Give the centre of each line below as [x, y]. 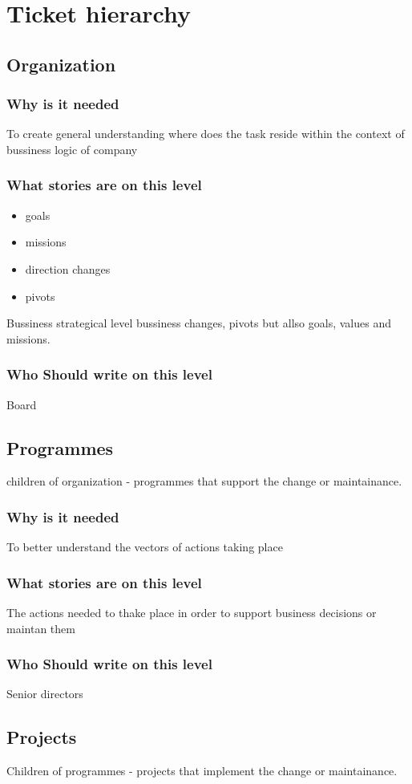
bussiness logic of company [72, 149]
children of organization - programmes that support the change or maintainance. [204, 481]
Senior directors [45, 694]
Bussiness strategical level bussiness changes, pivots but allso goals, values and [199, 323]
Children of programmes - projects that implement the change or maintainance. [202, 771]
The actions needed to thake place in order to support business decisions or [192, 612]
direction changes [68, 268]
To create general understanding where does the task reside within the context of [206, 134]
